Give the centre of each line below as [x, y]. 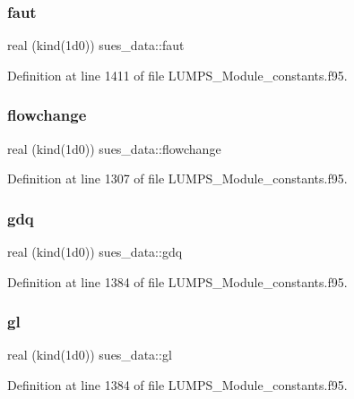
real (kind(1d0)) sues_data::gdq [95, 252]
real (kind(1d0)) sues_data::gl [90, 355]
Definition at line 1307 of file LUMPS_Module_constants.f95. [177, 178]
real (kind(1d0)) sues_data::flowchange [114, 148]
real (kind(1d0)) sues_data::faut [96, 45]
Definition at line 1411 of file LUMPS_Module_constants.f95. [177, 75]
